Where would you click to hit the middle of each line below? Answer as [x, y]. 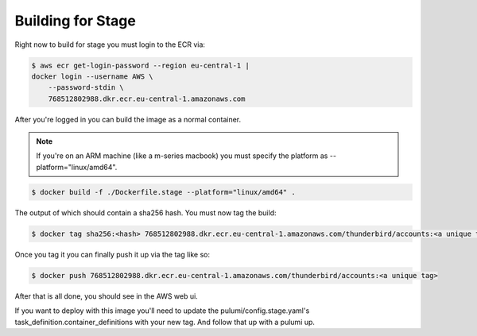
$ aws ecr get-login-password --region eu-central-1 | [140, 65]
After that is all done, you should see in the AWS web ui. [106, 296]
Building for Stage [76, 21]
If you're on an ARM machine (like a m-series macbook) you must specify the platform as [182, 156]
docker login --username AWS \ [93, 76]
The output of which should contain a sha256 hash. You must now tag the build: [145, 212]
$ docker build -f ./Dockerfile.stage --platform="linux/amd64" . [163, 192]
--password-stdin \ [86, 88]
